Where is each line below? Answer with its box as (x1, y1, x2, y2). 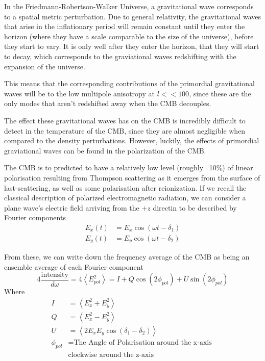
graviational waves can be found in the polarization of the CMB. (4, 145, 206, 156)
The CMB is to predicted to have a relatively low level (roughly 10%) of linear (4, 162, 253, 173)
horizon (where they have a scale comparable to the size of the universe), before (4, 31, 254, 41)
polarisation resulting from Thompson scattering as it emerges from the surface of (4, 172, 260, 183)
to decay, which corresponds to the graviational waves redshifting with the (4, 50, 236, 61)
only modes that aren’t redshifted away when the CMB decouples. (4, 98, 211, 109)
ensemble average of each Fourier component (4, 261, 143, 272)
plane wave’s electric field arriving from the (4, 202, 139, 213)
